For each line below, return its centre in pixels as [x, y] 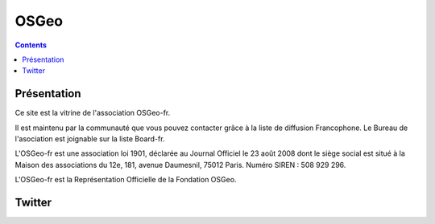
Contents [31, 45]
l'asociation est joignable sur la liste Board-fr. [90, 139]
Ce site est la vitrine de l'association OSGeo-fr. [93, 113]
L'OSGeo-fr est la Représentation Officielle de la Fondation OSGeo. [126, 180]
